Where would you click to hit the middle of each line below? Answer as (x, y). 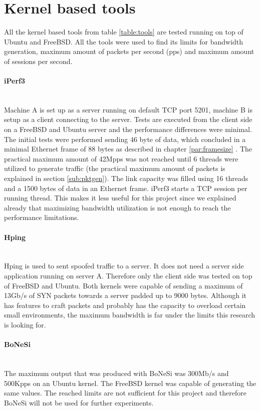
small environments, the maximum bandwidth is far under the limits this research (130, 315)
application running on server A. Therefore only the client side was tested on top (128, 275)
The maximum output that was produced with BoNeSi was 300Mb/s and (116, 373)
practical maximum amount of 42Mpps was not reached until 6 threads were (121, 158)
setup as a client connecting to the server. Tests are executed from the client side (128, 119)
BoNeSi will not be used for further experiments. (79, 402)
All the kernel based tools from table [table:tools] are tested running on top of (124, 32)
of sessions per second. (38, 61)
